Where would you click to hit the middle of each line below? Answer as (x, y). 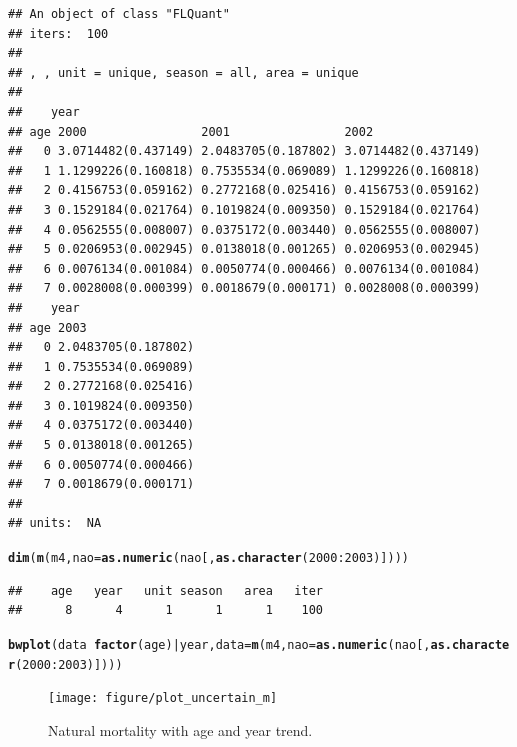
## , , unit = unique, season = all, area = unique (183, 72)
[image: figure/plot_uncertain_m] (163, 698)
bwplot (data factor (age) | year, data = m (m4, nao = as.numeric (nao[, (219, 644)
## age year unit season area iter (165, 590)
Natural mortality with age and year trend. (180, 729)
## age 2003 (47, 327)
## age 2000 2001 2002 (191, 131)
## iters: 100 (58, 33)
